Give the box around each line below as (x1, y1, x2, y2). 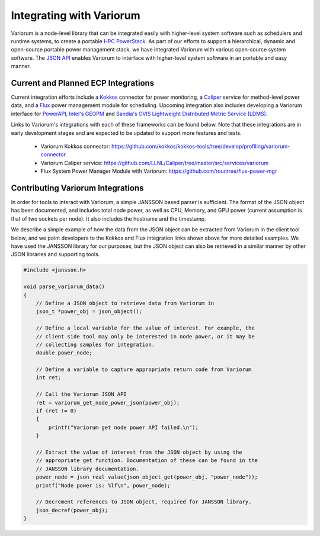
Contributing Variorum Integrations (11, 183, 144, 193)
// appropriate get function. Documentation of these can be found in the (36, 457, 258, 464)
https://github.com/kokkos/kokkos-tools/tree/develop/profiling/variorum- (111, 143, 290, 150)
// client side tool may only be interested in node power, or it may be (36, 333, 255, 340)
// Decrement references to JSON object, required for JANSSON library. (36, 499, 252, 505)
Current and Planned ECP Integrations (11, 78, 155, 88)
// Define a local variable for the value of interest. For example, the (36, 325, 255, 331)
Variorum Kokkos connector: (40, 143, 111, 150)
